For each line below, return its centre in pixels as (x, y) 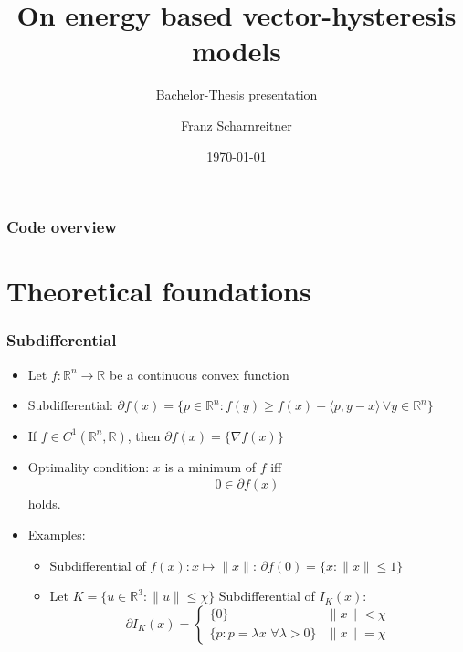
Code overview (62, 227)
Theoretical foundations (159, 291)
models (237, 51)
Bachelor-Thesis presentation (237, 95)
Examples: (57, 535)
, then (144, 435)
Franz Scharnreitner (237, 125)
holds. (44, 504)
